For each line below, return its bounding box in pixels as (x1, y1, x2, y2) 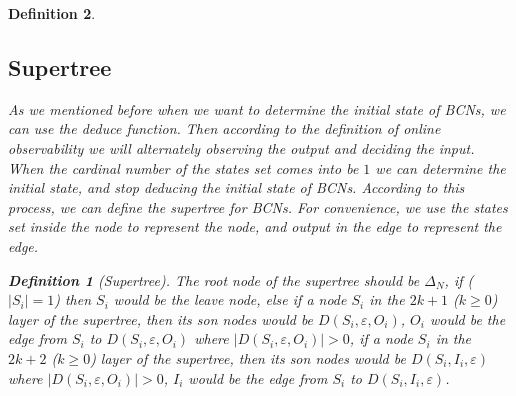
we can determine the (375, 157, 506, 178)
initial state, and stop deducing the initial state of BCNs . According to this (8, 177, 465, 198)
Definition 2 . (8, 3, 96, 23)
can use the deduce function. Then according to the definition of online (8, 118, 441, 139)
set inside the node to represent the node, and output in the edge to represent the (8, 216, 502, 237)
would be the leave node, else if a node (113, 289, 347, 310)
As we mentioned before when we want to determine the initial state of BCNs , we (8, 98, 506, 119)
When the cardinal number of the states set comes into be (8, 157, 359, 178)
